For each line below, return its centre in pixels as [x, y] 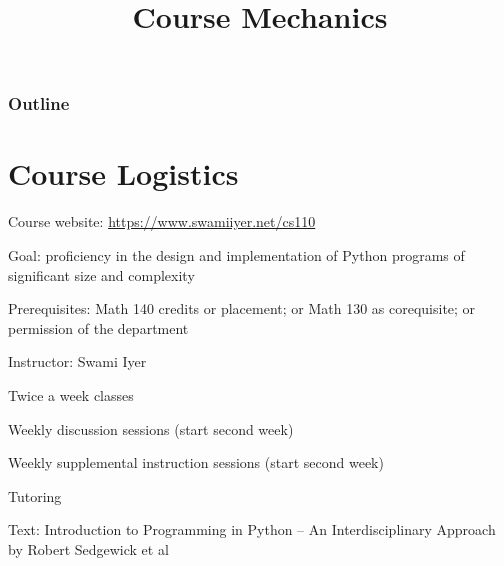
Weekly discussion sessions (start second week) [151, 428]
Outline [39, 103]
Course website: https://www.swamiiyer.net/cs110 [162, 221]
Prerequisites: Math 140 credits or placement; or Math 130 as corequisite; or [242, 308]
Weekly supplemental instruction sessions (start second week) [196, 462]
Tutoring [35, 495]
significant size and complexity [101, 274]
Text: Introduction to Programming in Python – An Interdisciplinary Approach [252, 529]
